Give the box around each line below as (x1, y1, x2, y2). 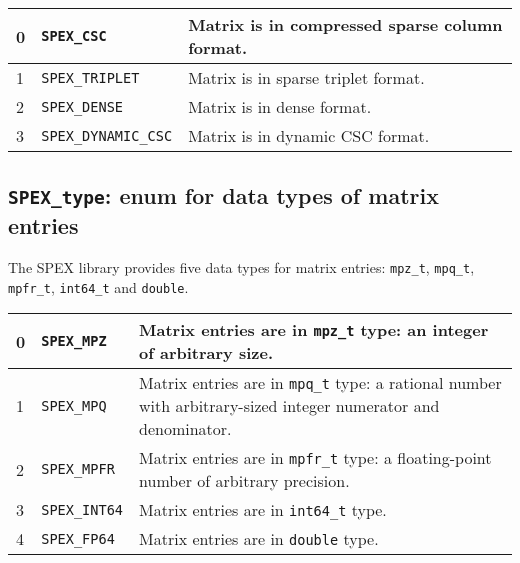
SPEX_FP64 (41, 530, 115, 547)
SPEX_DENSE (41, 98, 124, 115)
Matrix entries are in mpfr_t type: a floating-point (139, 446, 492, 470)
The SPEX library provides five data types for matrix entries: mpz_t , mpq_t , (8, 257, 475, 278)
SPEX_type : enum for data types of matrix (8, 180, 439, 211)
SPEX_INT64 (41, 501, 124, 518)
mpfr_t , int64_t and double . (8, 276, 189, 297)
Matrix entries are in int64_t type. (139, 498, 387, 522)
